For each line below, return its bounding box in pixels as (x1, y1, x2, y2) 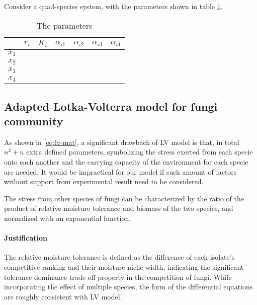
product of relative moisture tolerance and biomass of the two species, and (4, 203, 233, 213)
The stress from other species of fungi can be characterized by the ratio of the (4, 193, 244, 203)
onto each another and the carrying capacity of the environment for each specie (4, 157, 248, 167)
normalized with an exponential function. (4, 213, 131, 223)
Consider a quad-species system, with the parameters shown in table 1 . (4, 1, 223, 11)
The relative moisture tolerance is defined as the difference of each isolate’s (4, 252, 235, 262)
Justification (4, 233, 47, 243)
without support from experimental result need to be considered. (4, 176, 204, 187)
